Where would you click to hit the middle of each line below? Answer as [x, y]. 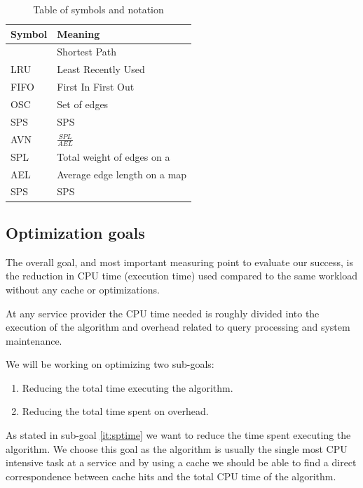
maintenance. [34, 340]
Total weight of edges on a [114, 156]
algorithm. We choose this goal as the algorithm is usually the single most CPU [177, 448]
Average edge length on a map [122, 174]
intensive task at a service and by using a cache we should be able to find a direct [181, 462]
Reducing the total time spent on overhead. [115, 411]
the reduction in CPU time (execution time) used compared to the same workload [182, 276]
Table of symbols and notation [98, 9]
